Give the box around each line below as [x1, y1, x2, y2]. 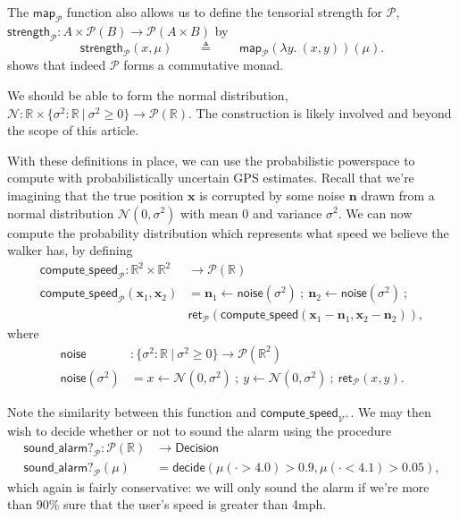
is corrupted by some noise [199, 185, 345, 204]
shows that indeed [7, 55, 106, 74]
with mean [180, 203, 238, 222]
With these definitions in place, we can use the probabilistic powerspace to [7, 150, 415, 169]
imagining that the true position [7, 185, 184, 204]
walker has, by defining [7, 241, 133, 259]
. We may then [350, 402, 431, 421]
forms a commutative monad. [123, 55, 284, 74]
